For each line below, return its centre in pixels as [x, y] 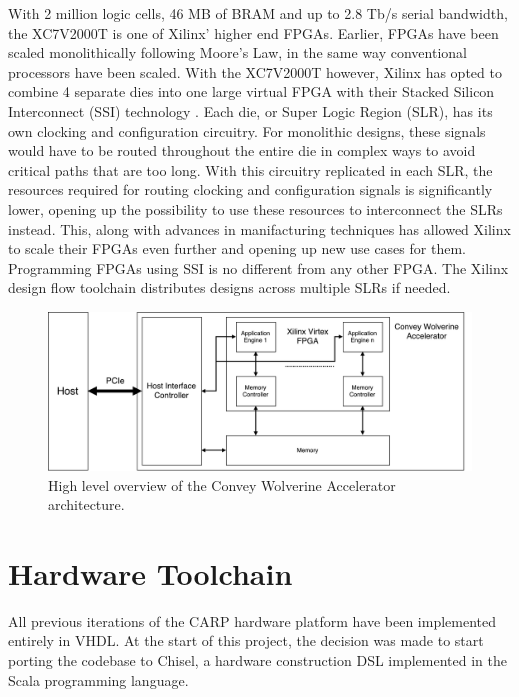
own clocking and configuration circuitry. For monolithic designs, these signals [247, 130]
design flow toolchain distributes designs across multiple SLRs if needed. [229, 287]
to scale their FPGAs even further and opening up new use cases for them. [237, 248]
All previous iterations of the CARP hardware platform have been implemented [252, 620]
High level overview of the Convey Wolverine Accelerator [222, 484]
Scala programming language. [98, 679]
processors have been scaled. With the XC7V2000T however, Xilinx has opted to [255, 71]
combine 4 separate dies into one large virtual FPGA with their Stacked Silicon [251, 91]
